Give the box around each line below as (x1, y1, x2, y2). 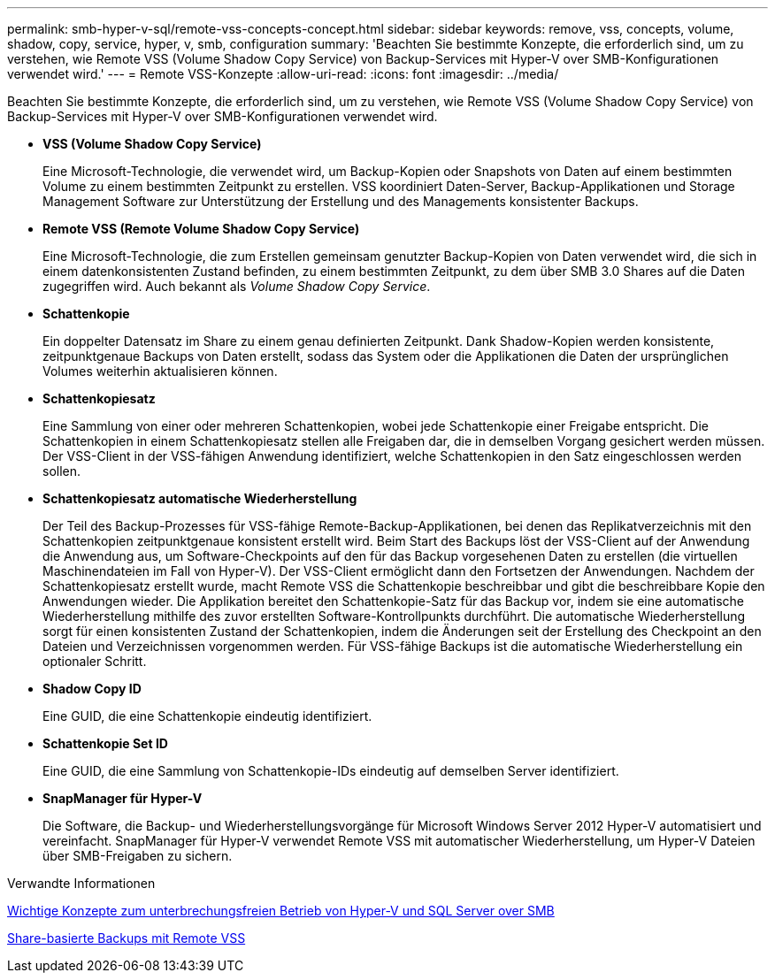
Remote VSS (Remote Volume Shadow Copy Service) (42, 221, 360, 236)
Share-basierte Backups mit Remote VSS (7, 930, 246, 946)
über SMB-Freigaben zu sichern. (42, 848, 233, 863)
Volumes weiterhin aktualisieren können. (42, 364, 278, 379)
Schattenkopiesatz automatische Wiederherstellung (42, 491, 357, 506)
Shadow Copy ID (42, 681, 142, 696)
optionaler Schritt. (42, 654, 147, 669)
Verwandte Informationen (7, 876, 156, 891)
